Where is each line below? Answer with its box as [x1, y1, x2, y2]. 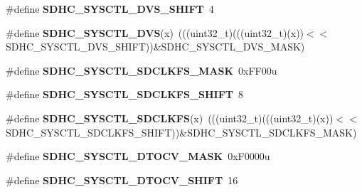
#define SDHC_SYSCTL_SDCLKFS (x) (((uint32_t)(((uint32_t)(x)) [6, 110, 334, 125]
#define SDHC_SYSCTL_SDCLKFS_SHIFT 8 [6, 87, 244, 102]
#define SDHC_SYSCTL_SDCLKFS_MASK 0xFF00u [6, 63, 277, 78]
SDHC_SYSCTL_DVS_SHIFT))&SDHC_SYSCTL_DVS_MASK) [6, 39, 305, 54]
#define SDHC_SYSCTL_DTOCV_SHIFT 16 [6, 172, 238, 187]
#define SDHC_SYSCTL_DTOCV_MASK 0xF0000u [6, 149, 270, 164]
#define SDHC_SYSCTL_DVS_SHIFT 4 [6, 1, 214, 16]
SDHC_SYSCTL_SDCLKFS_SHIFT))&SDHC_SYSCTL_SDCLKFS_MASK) [6, 124, 357, 139]
